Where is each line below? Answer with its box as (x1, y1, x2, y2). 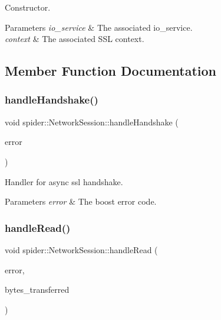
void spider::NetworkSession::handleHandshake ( (5, 115, 179, 128)
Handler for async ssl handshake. (5, 175, 123, 188)
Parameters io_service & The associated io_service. (5, 21, 193, 33)
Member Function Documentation (5, 62, 217, 80)
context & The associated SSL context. (5, 33, 144, 45)
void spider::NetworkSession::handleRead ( (5, 243, 158, 256)
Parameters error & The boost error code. (5, 195, 157, 208)
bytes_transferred (5, 283, 70, 296)
